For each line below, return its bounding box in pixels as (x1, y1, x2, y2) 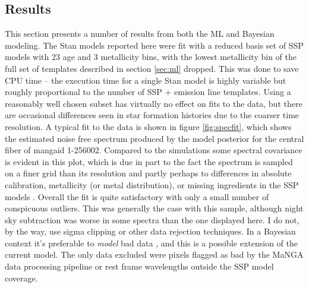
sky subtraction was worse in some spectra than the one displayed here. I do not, (5, 213, 299, 226)
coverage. (5, 271, 38, 284)
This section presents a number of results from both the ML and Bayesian (5, 27, 275, 40)
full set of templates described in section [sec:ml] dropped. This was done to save (5, 62, 299, 74)
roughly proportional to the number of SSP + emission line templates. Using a (5, 86, 291, 98)
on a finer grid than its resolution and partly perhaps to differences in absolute (5, 167, 292, 179)
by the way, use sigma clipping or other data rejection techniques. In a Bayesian (5, 225, 296, 238)
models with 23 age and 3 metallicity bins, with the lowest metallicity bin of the (5, 50, 297, 63)
